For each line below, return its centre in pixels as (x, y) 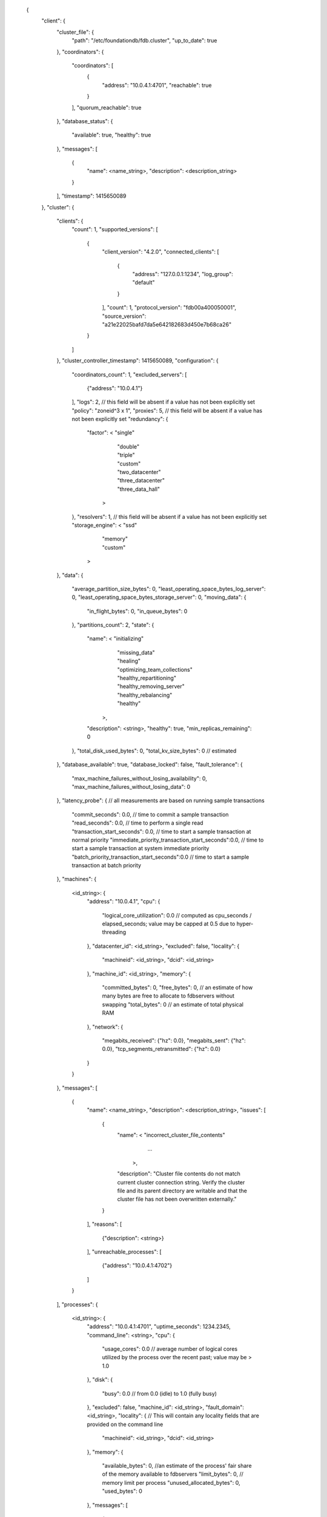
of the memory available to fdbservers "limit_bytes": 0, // (173, 1474)
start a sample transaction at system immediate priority (140, 848)
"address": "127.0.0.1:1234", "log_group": (183, 274)
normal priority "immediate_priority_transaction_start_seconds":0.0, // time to (168, 840)
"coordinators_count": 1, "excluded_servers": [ (129, 374)
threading (114, 932)
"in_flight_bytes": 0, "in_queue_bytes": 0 (137, 611)
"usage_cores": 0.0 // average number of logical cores (170, 1349)
